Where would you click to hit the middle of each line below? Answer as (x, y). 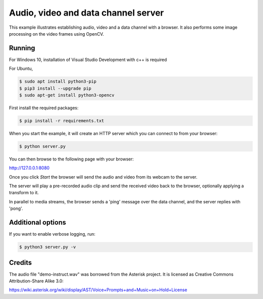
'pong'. (16, 209)
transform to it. (24, 193)
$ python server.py (42, 146)
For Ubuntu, (21, 69)
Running (22, 48)
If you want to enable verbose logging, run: (52, 234)
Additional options (38, 223)
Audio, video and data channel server (86, 13)
